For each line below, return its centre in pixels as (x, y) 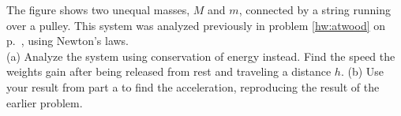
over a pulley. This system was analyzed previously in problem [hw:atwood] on (196, 25)
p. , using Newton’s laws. (68, 41)
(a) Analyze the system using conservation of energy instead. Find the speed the (201, 56)
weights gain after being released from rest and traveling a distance (169, 71)
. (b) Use (362, 71)
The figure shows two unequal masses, (98, 9)
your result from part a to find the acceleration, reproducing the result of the (193, 86)
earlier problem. (45, 102)
